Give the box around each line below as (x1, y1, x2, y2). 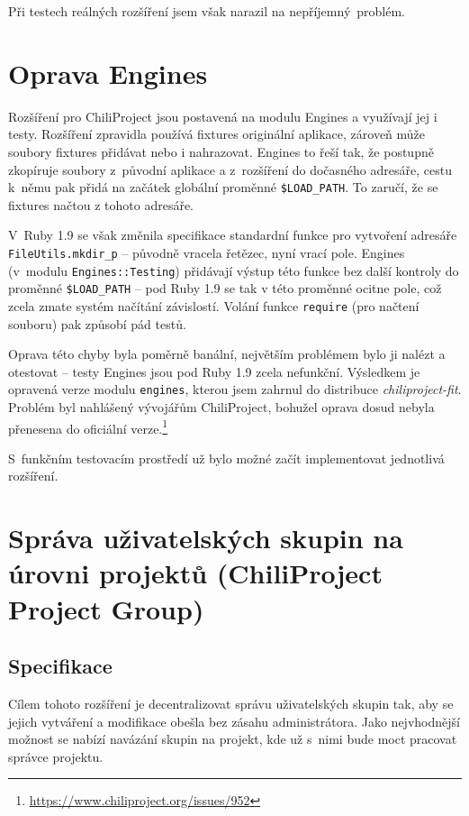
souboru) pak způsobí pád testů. (8, 314, 186, 333)
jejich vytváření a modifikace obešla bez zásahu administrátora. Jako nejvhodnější (8, 711, 460, 730)
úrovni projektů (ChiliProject (8, 555, 383, 591)
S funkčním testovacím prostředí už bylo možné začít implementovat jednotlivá (8, 448, 445, 467)
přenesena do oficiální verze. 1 (8, 416, 168, 437)
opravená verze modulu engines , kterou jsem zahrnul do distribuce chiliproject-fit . (8, 380, 462, 399)
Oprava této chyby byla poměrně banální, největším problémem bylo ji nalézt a (8, 344, 446, 363)
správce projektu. (8, 747, 104, 766)
